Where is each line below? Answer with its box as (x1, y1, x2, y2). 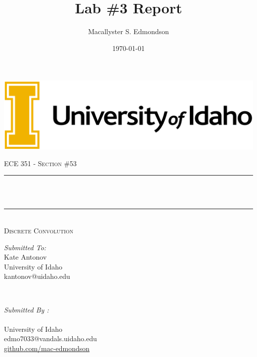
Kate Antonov (4, 252, 47, 262)
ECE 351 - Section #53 (4, 158, 77, 168)
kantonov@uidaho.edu (4, 271, 70, 281)
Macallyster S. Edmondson (88, 26, 169, 37)
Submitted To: (4, 242, 46, 252)
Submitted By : (4, 304, 49, 314)
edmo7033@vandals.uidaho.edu (4, 333, 97, 344)
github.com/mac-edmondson (4, 343, 90, 354)
